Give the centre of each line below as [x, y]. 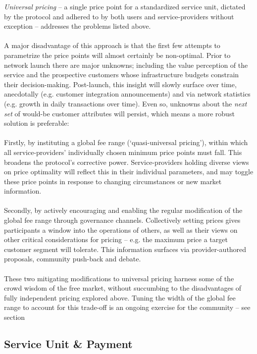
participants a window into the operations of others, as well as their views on [121, 229]
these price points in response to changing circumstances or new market [113, 181]
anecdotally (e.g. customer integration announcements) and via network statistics [127, 94]
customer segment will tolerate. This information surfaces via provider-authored [125, 249]
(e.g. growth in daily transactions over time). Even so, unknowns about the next [126, 103]
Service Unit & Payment [68, 343]
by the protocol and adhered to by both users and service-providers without [119, 16]
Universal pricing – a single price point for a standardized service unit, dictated [125, 6]
